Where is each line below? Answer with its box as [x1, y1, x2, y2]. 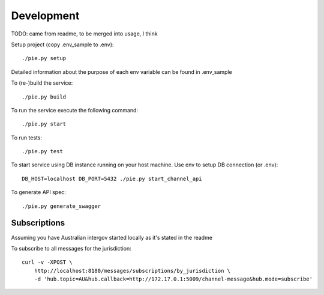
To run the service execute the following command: [11, 106, 138, 114]
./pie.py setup [22, 55, 67, 62]
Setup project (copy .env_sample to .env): [11, 41, 114, 48]
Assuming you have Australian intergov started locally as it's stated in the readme [11, 234, 213, 241]
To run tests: [11, 134, 42, 141]
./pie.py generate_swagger [22, 202, 101, 210]
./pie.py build [22, 93, 67, 100]
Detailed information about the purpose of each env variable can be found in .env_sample [11, 68, 232, 75]
